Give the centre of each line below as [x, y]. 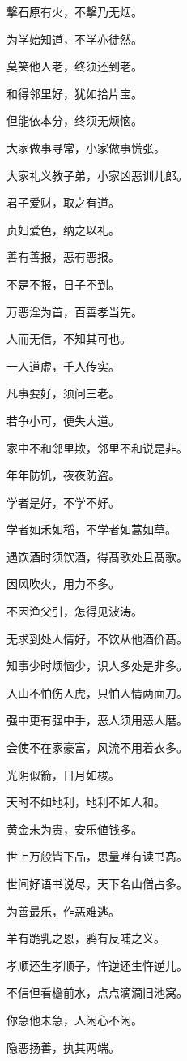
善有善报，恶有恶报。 [63, 257]
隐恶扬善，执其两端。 [63, 1047]
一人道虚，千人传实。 [63, 365]
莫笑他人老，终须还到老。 [74, 66]
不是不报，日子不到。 [63, 284]
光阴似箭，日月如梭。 [63, 774]
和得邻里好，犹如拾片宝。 [74, 93]
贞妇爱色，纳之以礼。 [63, 229]
